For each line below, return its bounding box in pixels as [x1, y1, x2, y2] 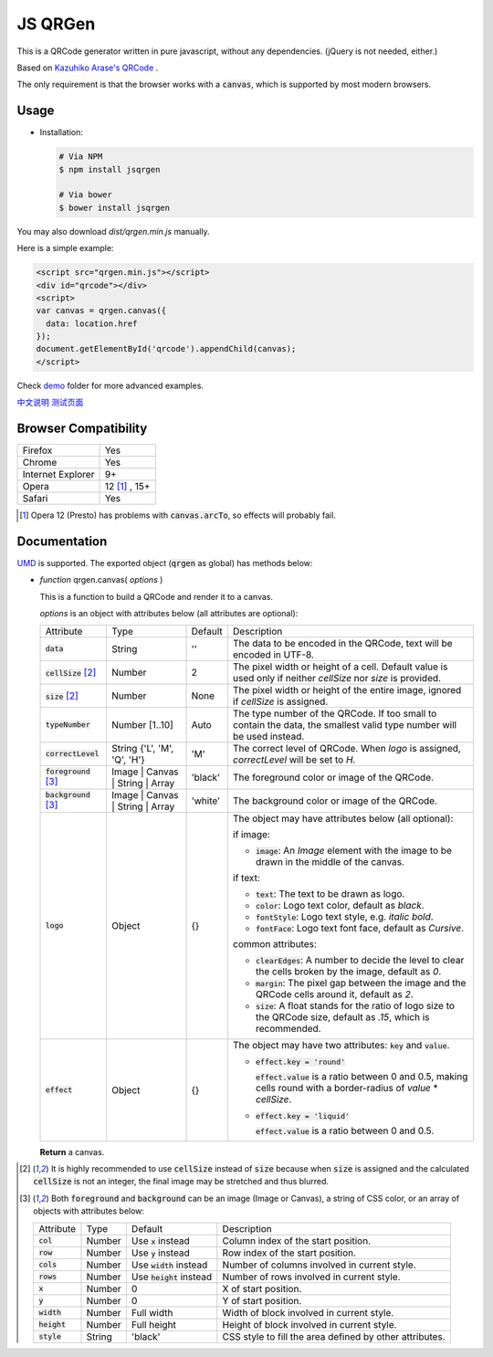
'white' [191, 794, 221, 807]
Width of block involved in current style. [222, 1306, 394, 1319]
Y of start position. [222, 1294, 302, 1307]
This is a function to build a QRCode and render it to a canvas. [39, 591, 274, 602]
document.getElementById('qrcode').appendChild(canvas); [36, 343, 297, 354]
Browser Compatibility [16, 421, 148, 437]
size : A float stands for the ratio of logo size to [256, 999, 456, 1012]
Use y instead [131, 1247, 191, 1259]
